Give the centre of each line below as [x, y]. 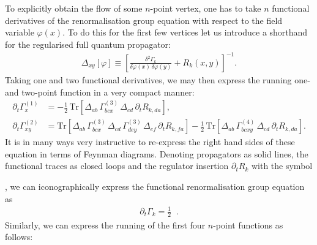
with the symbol [282, 166]
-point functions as [248, 224]
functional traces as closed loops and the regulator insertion [117, 166]
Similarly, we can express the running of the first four [105, 224]
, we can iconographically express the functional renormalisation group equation [155, 186]
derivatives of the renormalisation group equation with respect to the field [144, 20]
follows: [19, 237]
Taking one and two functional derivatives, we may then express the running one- [158, 79]
